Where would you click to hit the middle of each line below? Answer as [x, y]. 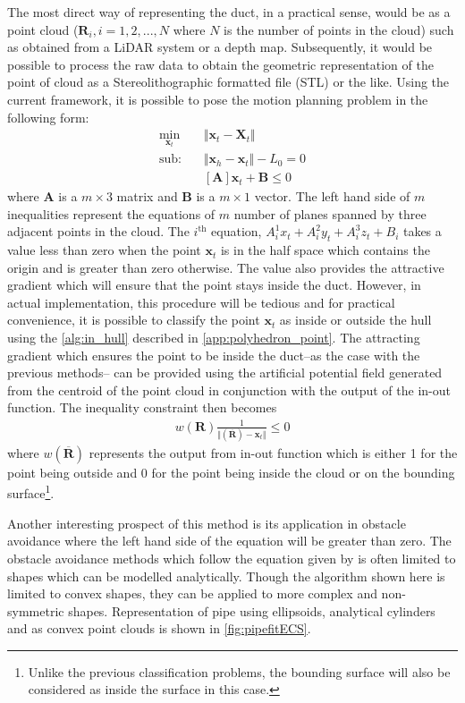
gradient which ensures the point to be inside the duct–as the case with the [214, 355]
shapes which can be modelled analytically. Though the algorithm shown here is [226, 576]
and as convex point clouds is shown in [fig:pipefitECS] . [159, 628]
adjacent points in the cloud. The [98, 231]
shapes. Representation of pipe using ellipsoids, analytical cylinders [252, 610]
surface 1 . [31, 492]
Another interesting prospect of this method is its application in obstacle [207, 523]
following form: [48, 117]
